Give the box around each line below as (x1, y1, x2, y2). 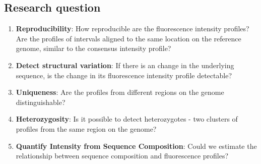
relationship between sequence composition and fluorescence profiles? (16, 150, 229, 161)
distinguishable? (16, 96, 66, 107)
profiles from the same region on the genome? (16, 123, 157, 134)
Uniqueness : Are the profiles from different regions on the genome (16, 87, 224, 97)
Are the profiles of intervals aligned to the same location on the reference (16, 33, 241, 43)
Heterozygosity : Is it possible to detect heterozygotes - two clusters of (16, 114, 238, 124)
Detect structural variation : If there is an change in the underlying (16, 60, 234, 70)
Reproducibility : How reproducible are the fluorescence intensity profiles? (16, 23, 249, 34)
